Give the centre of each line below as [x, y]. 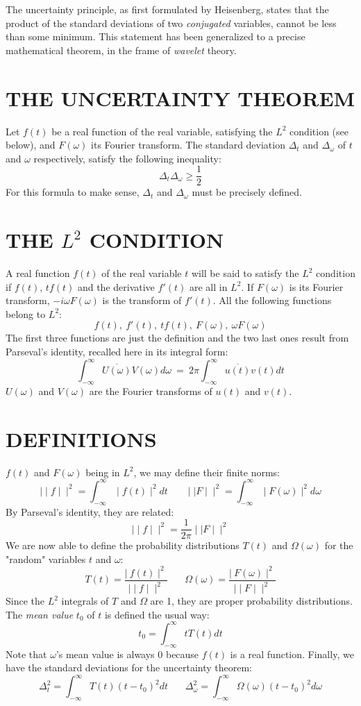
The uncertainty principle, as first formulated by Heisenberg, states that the [167, 9]
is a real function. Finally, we [292, 654]
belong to [26, 313]
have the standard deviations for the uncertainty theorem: [129, 667]
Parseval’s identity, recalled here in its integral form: [117, 352]
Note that [26, 654]
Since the [25, 601]
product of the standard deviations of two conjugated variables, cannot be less [171, 23]
